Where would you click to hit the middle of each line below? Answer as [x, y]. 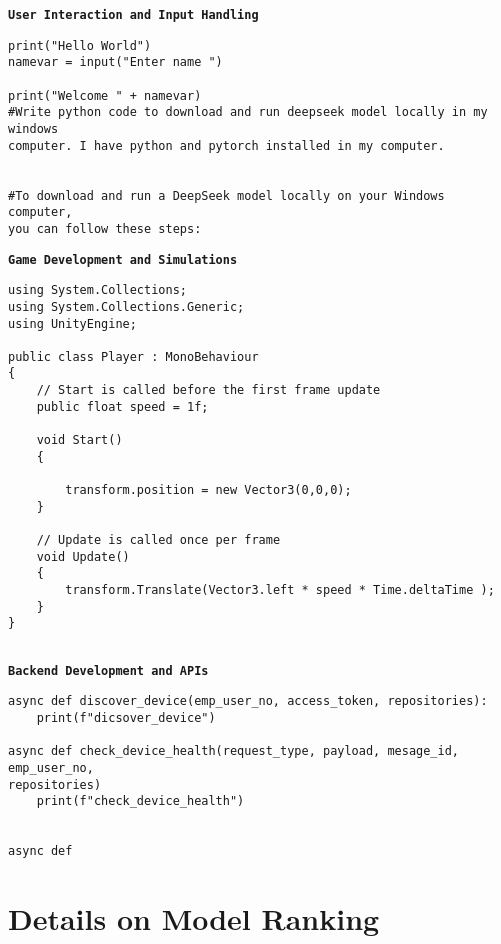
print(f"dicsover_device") [126, 717]
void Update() [83, 556]
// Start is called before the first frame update [208, 390]
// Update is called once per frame [158, 540]
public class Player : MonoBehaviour [133, 356]
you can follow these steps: [105, 228]
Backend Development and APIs [108, 670]
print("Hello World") [80, 45]
